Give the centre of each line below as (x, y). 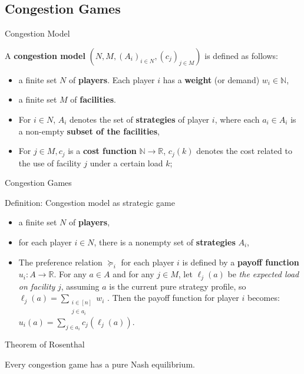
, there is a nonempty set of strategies (165, 242)
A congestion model (45, 55)
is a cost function (102, 151)
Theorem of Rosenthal (45, 344)
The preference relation (60, 262)
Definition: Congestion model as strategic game (90, 202)
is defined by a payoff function (241, 262)
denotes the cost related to (244, 151)
